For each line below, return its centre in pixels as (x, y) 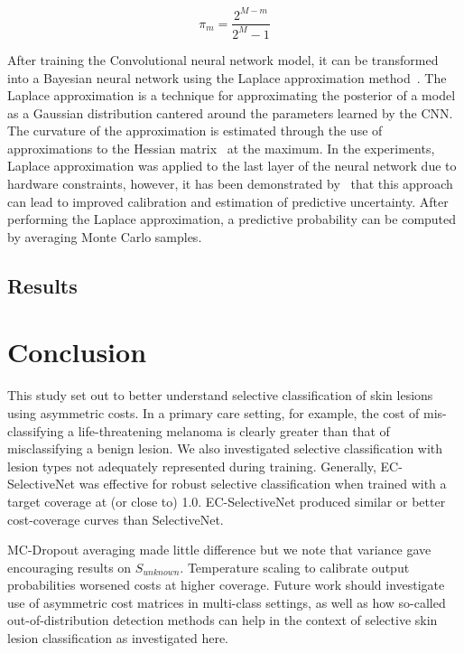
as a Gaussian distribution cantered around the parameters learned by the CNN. (230, 112)
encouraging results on (70, 567)
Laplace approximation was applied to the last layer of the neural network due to (232, 166)
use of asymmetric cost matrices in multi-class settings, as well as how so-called (227, 602)
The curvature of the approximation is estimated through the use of (195, 131)
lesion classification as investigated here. (118, 638)
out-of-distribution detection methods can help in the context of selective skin (223, 620)
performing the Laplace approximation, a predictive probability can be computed (232, 219)
